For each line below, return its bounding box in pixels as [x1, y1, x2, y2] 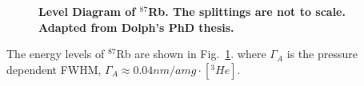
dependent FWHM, [6, 61, 102, 77]
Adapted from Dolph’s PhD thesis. [38, 18, 234, 35]
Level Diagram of [38, 3, 136, 19]
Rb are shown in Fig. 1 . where [116, 45, 266, 62]
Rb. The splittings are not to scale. [148, 3, 346, 19]
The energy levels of [6, 45, 105, 62]
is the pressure [286, 45, 358, 62]
